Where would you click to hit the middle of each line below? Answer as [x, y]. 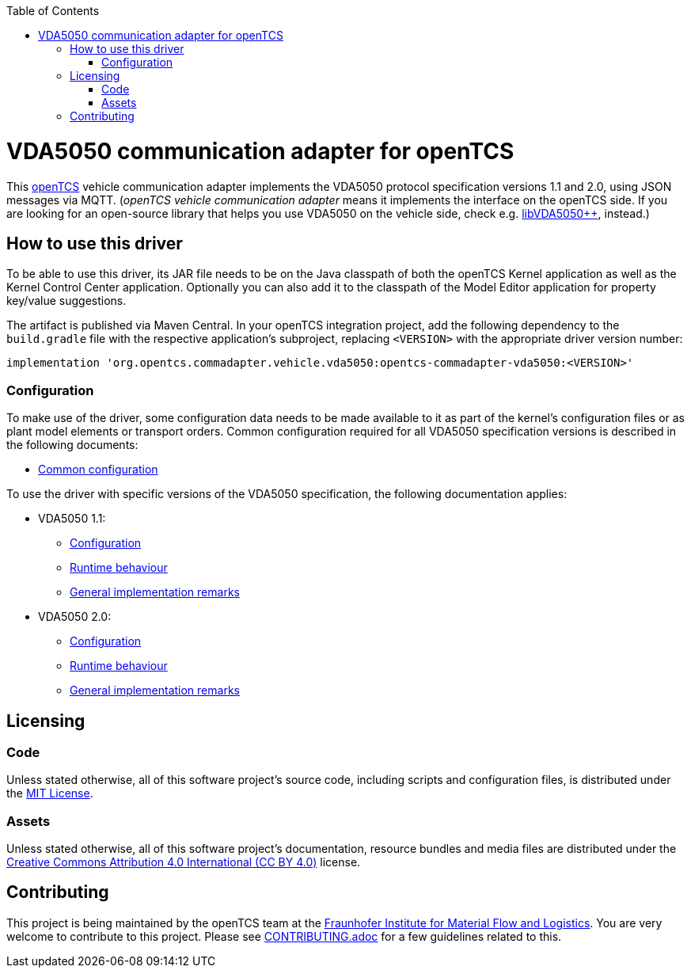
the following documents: [72, 445]
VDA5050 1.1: [72, 519]
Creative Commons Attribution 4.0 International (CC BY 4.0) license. [184, 862]
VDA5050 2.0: [75, 617]
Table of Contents [53, 11]
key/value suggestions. [66, 301]
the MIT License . [50, 793]
